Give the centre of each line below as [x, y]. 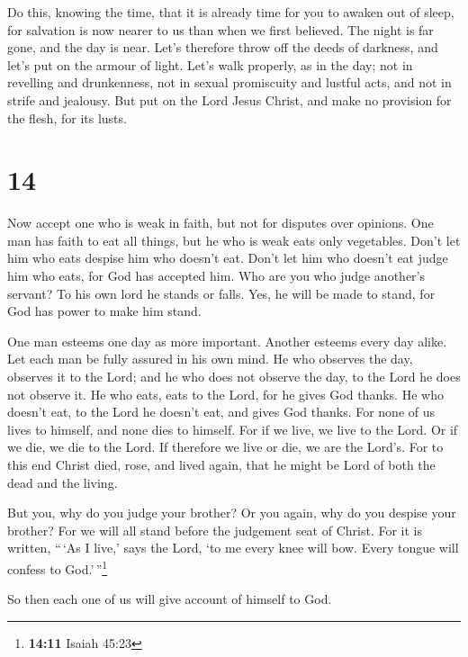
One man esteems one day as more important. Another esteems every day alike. [227, 341]
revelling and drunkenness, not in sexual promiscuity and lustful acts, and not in [229, 82]
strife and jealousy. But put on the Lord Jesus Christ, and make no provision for [229, 99]
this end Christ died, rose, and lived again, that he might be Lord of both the [221, 464]
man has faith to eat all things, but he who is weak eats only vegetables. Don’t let [234, 240]
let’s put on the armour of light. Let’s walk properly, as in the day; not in [210, 64]
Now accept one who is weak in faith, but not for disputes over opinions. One [220, 223]
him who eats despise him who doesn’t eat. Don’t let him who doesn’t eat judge [228, 258]
